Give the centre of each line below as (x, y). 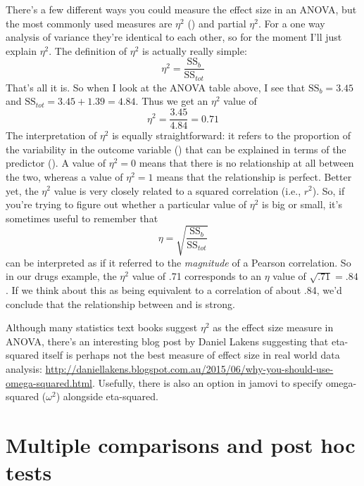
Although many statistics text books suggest (102, 327)
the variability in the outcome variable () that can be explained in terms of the (176, 149)
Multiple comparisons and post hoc (181, 444)
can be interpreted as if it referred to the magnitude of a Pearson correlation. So (178, 262)
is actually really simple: (195, 50)
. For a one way (292, 23)
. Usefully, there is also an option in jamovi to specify (208, 382)
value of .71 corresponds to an (197, 276)
